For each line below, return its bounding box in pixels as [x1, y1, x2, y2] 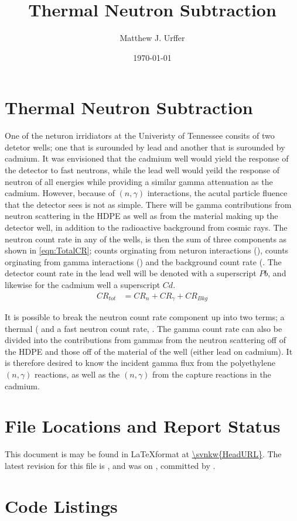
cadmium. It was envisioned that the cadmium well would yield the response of [5, 152, 289, 164]
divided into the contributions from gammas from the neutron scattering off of [5, 334, 286, 346]
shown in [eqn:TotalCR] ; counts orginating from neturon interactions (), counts [5, 244, 289, 256]
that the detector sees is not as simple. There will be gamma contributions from [5, 198, 292, 210]
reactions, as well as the [35, 368, 120, 381]
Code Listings [5, 493, 118, 517]
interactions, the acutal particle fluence [147, 187, 288, 199]
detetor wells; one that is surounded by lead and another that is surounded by [5, 140, 285, 153]
